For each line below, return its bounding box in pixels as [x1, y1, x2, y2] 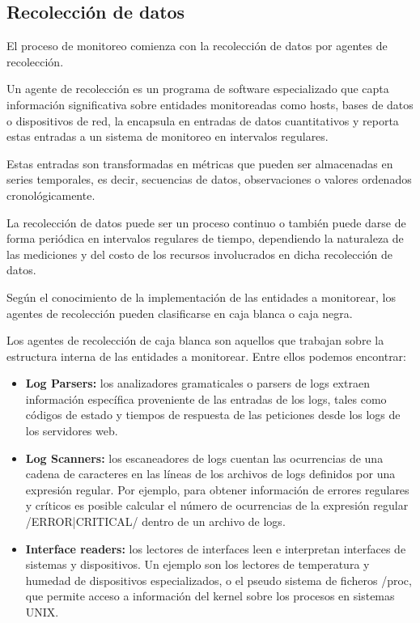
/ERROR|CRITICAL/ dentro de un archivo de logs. [25, 513, 286, 530]
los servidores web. [25, 422, 118, 439]
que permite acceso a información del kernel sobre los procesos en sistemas [25, 587, 395, 604]
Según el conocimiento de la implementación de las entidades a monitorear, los [6, 288, 396, 305]
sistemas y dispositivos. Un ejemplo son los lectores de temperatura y [25, 556, 370, 573]
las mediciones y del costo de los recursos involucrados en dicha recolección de [6, 245, 393, 262]
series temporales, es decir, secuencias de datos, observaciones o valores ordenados [6, 171, 412, 188]
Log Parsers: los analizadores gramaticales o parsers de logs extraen [25, 375, 370, 392]
